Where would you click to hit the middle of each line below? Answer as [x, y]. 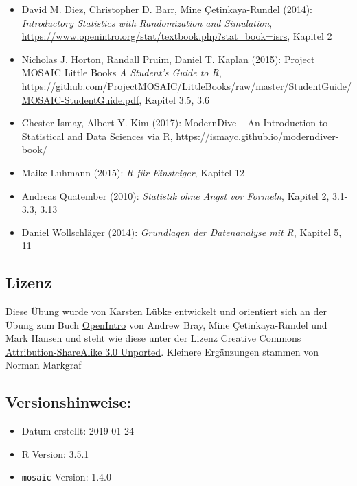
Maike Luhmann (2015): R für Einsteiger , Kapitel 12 [133, 172]
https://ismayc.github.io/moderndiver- [257, 136]
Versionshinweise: [69, 402]
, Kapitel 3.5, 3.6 [174, 99]
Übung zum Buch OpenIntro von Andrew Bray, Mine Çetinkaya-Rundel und [166, 324]
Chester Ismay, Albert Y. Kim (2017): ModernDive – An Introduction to [175, 123]
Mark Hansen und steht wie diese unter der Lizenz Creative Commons [153, 338]
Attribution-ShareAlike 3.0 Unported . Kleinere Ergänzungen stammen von [162, 351]
